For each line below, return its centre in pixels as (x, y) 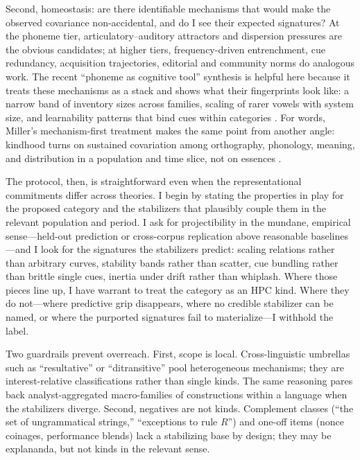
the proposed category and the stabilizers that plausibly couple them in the (166, 208)
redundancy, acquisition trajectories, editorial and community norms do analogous (180, 63)
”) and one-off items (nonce (286, 422)
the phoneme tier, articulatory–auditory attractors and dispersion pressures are (174, 36)
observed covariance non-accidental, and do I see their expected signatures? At (173, 22)
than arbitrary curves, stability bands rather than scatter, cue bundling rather (172, 262)
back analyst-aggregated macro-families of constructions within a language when (177, 395)
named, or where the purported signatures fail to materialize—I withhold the (170, 317)
